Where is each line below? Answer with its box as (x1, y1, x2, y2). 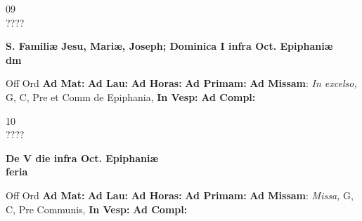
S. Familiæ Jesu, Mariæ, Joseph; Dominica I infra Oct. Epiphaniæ (6, 39, 333, 53)
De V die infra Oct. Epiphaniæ (6, 150, 159, 165)
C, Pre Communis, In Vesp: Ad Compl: (6, 201, 188, 216)
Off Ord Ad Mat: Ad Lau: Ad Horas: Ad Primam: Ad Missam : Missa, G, (6, 187, 354, 202)
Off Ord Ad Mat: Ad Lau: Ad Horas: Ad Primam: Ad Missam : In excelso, (6, 76, 357, 91)
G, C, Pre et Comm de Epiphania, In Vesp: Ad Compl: (6, 89, 256, 104)
